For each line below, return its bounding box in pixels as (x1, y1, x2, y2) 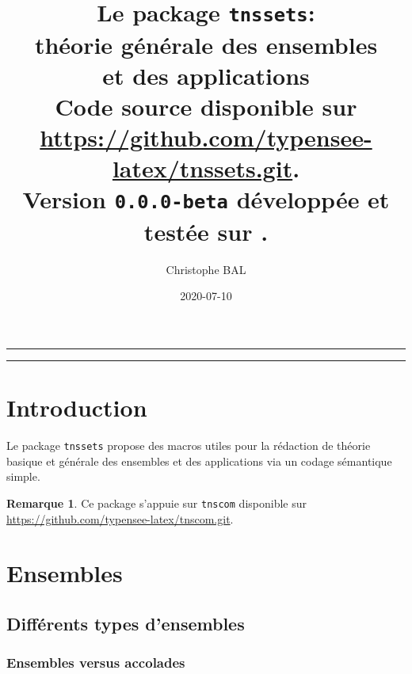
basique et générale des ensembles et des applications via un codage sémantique (6, 452, 392, 469)
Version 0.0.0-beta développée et (22, 183, 390, 215)
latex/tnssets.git (112, 152, 293, 185)
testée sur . (143, 215, 269, 247)
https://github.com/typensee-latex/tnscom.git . (6, 510, 234, 527)
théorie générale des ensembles (34, 28, 378, 60)
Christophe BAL (166, 261, 246, 277)
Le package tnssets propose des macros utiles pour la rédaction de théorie (6, 437, 371, 453)
